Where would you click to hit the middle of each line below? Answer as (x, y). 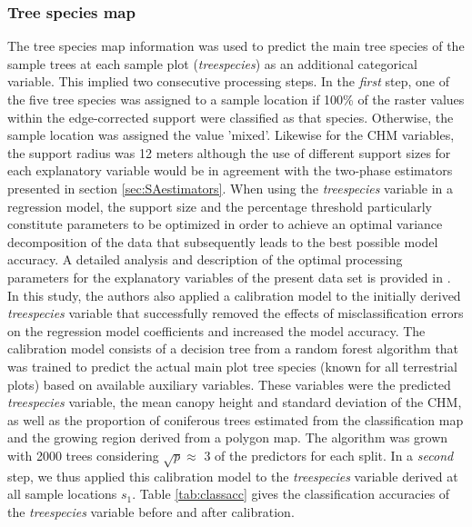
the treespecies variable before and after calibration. (151, 511)
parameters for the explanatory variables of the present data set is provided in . (229, 277)
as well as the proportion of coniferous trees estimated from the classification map (236, 419)
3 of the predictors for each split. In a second (329, 455)
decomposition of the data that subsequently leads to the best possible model (223, 241)
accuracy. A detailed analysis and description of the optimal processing (205, 259)
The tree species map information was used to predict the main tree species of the (236, 46)
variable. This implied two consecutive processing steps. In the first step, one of (228, 81)
